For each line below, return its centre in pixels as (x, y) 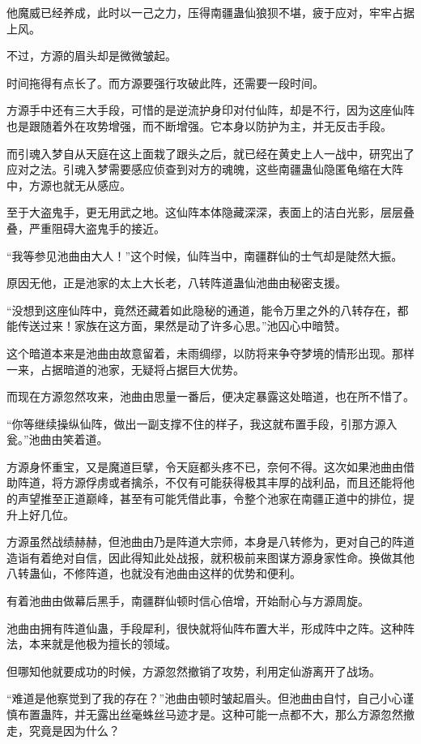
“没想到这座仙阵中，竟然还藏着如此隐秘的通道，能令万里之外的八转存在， (202, 310)
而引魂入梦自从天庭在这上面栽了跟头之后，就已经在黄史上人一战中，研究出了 (210, 153)
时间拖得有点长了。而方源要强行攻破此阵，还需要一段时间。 (165, 82)
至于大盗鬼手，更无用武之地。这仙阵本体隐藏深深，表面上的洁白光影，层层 (205, 212)
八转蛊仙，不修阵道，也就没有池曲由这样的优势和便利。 (154, 573)
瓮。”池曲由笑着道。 (57, 439)
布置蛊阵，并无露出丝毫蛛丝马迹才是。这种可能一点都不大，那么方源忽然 (210, 714)
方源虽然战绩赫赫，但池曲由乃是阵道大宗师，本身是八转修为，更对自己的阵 (205, 542)
